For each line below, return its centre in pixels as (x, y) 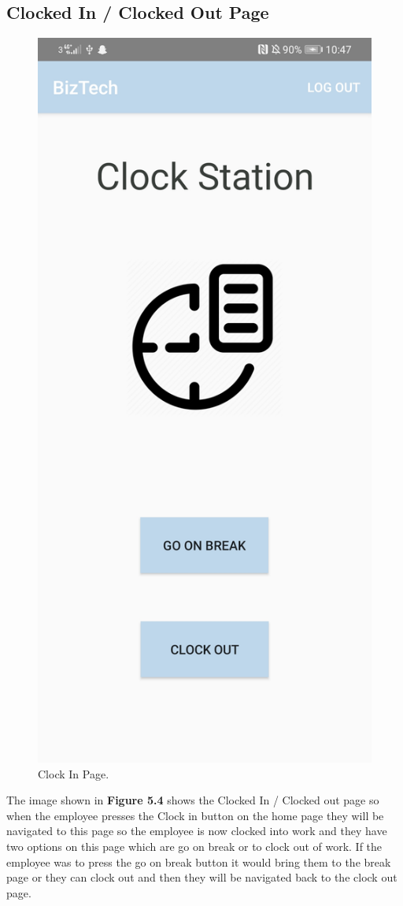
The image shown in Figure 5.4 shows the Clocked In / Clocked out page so (193, 800)
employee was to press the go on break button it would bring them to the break (199, 861)
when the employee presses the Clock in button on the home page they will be (195, 815)
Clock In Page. (74, 773)
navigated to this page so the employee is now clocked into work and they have (197, 831)
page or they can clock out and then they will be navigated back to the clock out (202, 877)
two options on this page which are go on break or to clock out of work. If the (194, 847)
